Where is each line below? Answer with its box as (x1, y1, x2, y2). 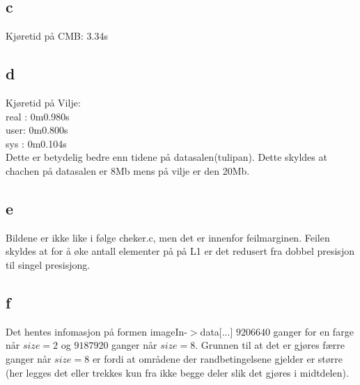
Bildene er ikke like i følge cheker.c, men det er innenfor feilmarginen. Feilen (6, 230, 330, 244)
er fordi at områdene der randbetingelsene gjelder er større (92, 351, 343, 366)
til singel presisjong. (6, 257, 91, 272)
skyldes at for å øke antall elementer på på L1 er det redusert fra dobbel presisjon (6, 244, 354, 258)
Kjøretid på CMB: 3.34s (6, 29, 108, 43)
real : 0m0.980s (6, 109, 70, 123)
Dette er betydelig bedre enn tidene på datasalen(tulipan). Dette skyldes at (6, 150, 327, 164)
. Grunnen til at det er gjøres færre (195, 338, 345, 352)
